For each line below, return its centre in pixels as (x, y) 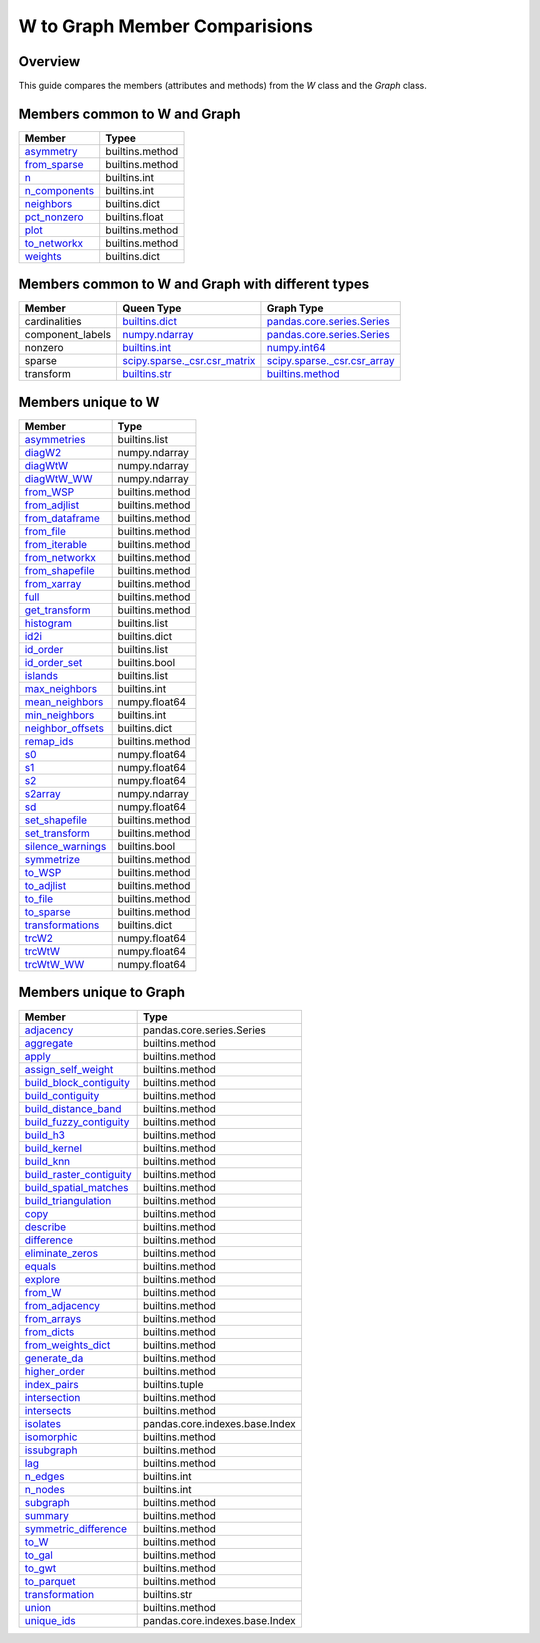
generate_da (54, 1358)
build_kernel (53, 1148)
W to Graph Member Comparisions (166, 26)
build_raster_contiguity (78, 1174)
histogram (48, 623)
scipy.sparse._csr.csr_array (330, 361)
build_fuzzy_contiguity (77, 1122)
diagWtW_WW (59, 478)
